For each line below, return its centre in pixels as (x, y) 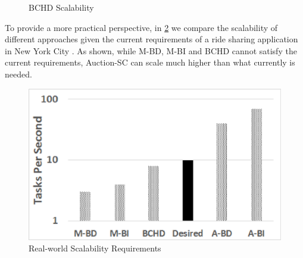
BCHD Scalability (61, 7)
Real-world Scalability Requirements (95, 248)
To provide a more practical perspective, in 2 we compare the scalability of (141, 27)
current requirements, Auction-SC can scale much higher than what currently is (150, 62)
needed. (18, 74)
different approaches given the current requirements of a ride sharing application (151, 39)
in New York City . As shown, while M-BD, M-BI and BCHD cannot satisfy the (151, 50)
